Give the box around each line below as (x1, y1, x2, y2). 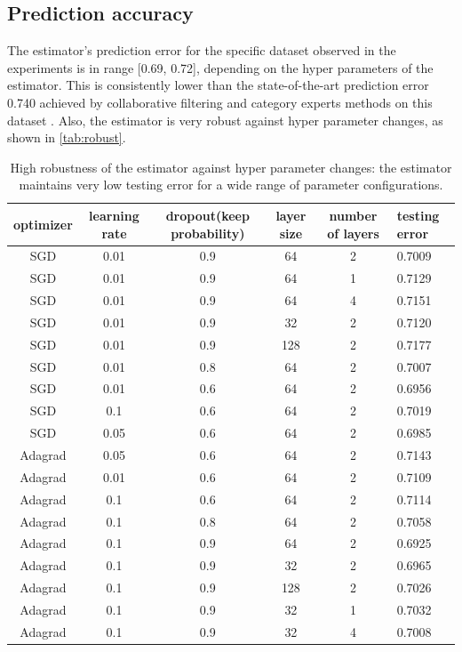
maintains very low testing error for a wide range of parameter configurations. (19, 175, 443, 194)
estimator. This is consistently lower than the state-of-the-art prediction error (7, 76, 429, 94)
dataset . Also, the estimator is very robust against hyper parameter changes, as (7, 110, 443, 129)
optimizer (13, 214, 73, 233)
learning (89, 205, 139, 224)
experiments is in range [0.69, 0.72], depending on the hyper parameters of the (7, 58, 434, 76)
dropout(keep (165, 205, 250, 224)
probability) (171, 223, 245, 242)
